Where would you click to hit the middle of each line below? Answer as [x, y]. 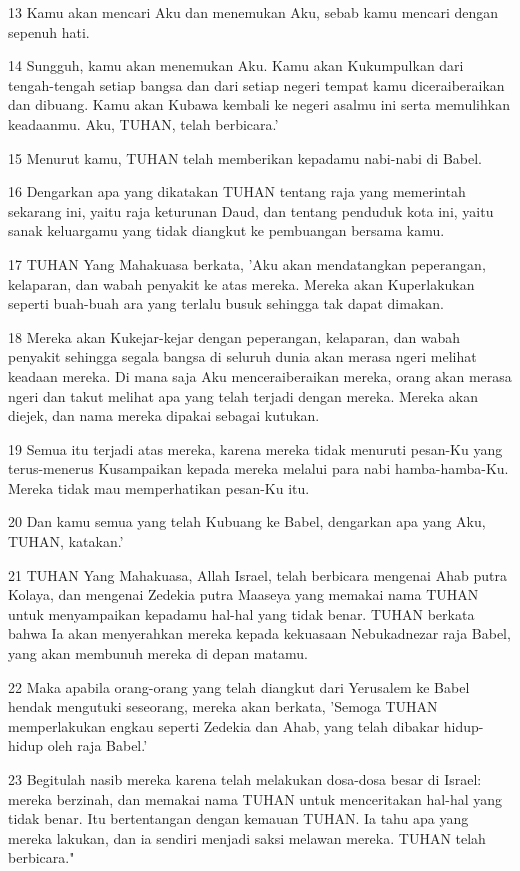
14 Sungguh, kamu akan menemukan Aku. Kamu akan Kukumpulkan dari [236, 65]
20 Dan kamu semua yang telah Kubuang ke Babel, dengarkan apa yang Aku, [247, 521]
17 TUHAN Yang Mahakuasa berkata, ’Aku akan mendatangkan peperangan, [247, 263]
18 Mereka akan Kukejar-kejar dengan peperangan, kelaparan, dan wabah [234, 336]
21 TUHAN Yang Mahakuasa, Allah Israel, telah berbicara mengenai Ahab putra [257, 574]
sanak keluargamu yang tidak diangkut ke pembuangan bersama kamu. [226, 230]
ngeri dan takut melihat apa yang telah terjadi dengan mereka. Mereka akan [243, 395]
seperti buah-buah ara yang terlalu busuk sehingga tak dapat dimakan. [226, 303]
